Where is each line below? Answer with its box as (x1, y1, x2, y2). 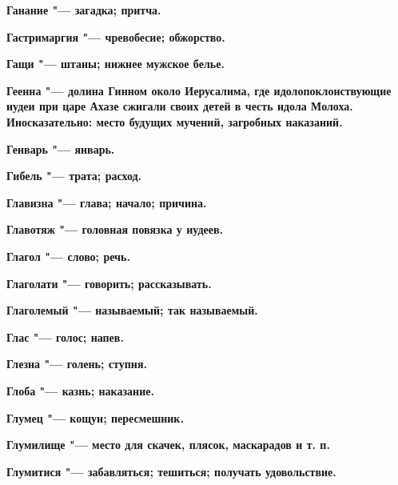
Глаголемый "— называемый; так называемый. (6, 302, 258, 319)
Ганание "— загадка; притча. (6, 2, 161, 18)
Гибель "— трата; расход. (6, 167, 142, 184)
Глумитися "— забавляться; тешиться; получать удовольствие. (6, 463, 336, 479)
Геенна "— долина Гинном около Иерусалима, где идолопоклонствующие (6, 82, 392, 98)
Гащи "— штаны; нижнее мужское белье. (6, 55, 225, 72)
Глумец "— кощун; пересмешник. (6, 409, 184, 426)
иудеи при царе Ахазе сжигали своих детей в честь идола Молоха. (6, 98, 353, 114)
